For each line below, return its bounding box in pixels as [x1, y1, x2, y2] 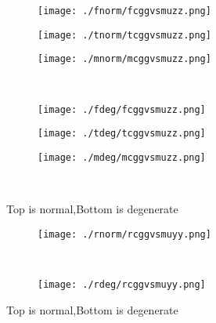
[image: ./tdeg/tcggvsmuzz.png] [38, 128, 206, 140]
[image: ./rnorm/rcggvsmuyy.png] [38, 228, 211, 240]
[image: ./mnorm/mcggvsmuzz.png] [38, 53, 211, 65]
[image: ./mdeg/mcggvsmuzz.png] [38, 151, 206, 163]
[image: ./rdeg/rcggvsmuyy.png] [38, 278, 206, 290]
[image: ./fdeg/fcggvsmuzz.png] [38, 103, 206, 115]
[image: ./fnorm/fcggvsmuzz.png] [38, 5, 211, 16]
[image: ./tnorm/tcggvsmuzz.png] [38, 29, 211, 41]
